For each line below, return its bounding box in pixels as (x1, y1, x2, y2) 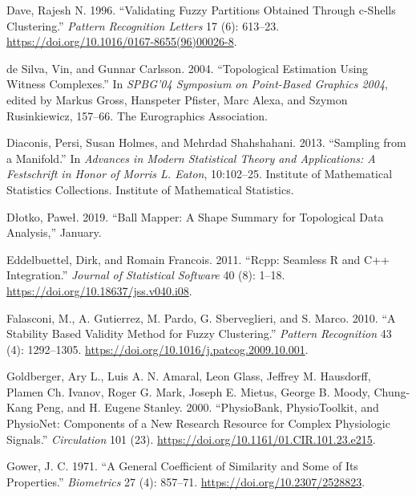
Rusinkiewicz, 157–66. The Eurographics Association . (6, 107, 268, 124)
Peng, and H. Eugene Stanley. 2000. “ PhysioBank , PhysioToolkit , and (36, 399, 379, 416)
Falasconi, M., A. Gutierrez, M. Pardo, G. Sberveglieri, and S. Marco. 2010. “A (6, 309, 396, 326)
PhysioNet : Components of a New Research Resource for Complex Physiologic (6, 415, 390, 432)
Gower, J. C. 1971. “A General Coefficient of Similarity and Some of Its (6, 457, 358, 474)
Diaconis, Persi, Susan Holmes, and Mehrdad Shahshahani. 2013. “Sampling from (6, 134, 406, 151)
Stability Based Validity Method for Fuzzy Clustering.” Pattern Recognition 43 (6, 325, 392, 342)
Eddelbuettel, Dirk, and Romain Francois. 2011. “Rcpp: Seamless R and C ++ (6, 250, 390, 267)
